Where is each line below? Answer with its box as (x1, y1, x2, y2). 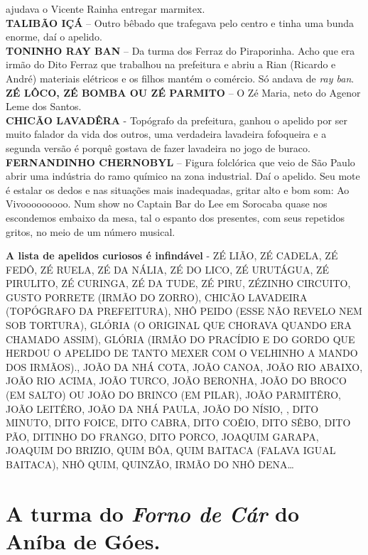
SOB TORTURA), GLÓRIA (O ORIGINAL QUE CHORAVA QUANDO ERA (6, 318, 352, 333)
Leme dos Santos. (6, 99, 82, 114)
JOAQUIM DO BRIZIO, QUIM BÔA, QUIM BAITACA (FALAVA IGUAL (6, 443, 336, 458)
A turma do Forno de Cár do (6, 498, 300, 528)
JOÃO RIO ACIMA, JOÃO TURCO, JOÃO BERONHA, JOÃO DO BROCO (6, 373, 347, 388)
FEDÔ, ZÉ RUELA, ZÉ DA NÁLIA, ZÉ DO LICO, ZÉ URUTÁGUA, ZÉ (6, 262, 330, 276)
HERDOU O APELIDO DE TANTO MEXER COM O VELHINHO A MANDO (6, 345, 358, 360)
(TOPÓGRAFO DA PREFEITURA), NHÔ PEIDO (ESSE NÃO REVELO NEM (6, 303, 362, 318)
